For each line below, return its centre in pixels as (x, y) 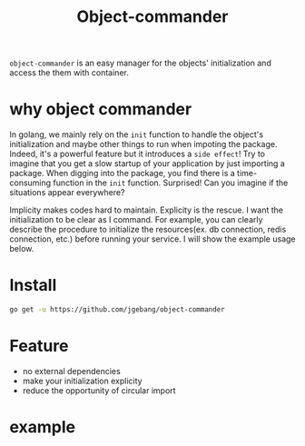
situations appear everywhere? (67, 193)
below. (22, 249)
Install (33, 286)
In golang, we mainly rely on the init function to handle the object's (137, 134)
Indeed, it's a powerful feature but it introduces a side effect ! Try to (138, 154)
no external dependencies (71, 371)
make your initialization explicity (82, 381)
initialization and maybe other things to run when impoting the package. (143, 144)
